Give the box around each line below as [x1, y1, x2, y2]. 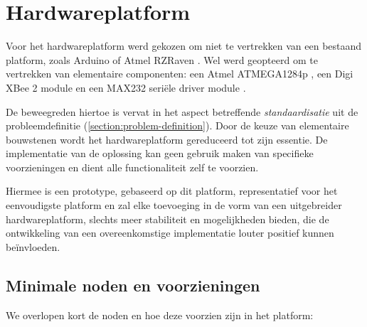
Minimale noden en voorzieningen [6, 274, 260, 296]
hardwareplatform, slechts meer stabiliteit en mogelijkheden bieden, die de [6, 211, 329, 226]
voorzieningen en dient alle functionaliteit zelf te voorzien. [6, 159, 259, 174]
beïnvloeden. [6, 239, 60, 254]
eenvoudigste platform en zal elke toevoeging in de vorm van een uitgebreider [6, 198, 342, 213]
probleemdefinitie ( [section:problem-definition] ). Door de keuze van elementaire [6, 118, 349, 133]
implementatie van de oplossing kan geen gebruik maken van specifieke [6, 146, 314, 161]
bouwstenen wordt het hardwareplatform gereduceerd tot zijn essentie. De [6, 132, 328, 146]
